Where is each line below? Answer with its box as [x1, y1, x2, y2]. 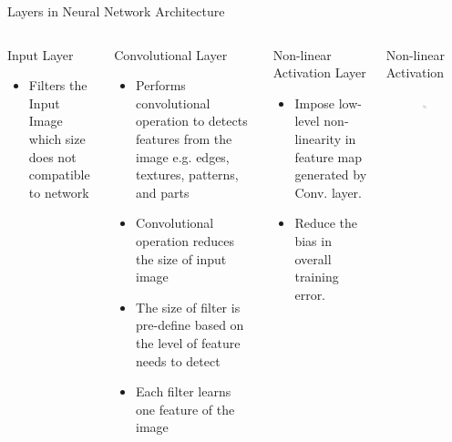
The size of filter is [136, 297, 241, 316]
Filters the [28, 76, 87, 95]
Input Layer [7, 45, 74, 64]
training [294, 267, 339, 286]
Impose [294, 93, 335, 112]
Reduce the [294, 213, 358, 232]
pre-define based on [136, 315, 244, 334]
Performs [136, 76, 186, 95]
